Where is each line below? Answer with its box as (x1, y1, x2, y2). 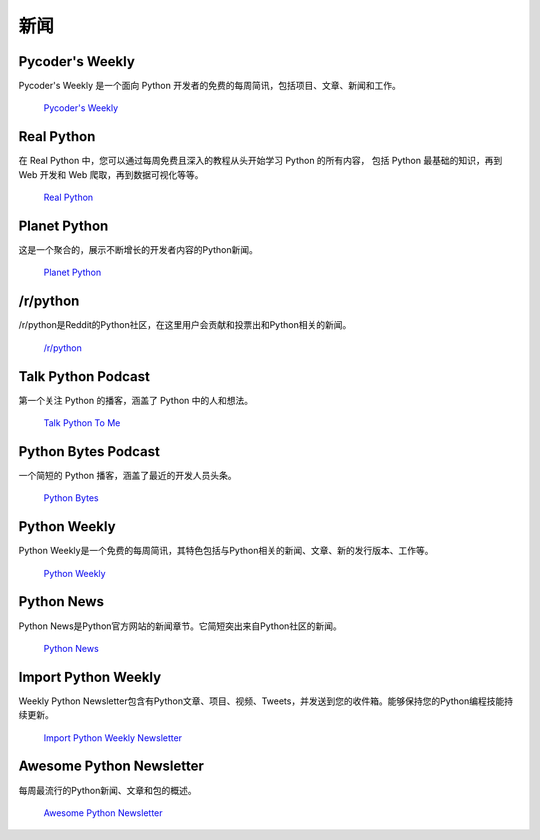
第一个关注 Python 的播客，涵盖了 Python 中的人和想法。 (18, 394, 254, 406)
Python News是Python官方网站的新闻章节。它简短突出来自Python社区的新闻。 (18, 620, 342, 632)
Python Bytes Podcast (18, 443, 160, 460)
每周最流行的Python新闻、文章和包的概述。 (18, 784, 197, 796)
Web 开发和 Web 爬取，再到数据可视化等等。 (18, 168, 204, 180)
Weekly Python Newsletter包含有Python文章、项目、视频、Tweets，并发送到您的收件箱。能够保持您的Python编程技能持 (18, 695, 514, 707)
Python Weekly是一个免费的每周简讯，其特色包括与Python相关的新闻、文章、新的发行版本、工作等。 (18, 545, 434, 557)
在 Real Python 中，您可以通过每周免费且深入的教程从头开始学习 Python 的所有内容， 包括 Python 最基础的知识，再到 (18, 155, 503, 167)
